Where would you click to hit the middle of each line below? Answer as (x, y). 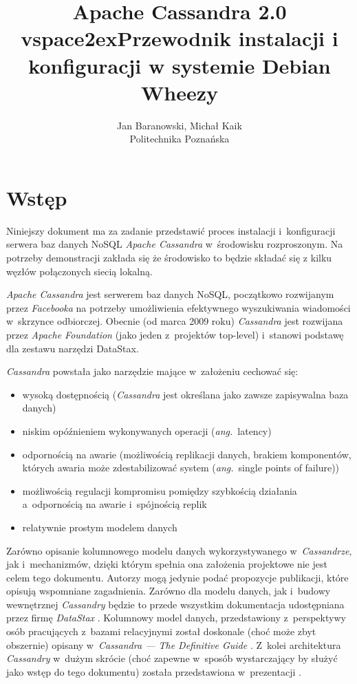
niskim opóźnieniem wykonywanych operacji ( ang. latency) (147, 430)
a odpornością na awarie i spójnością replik (115, 504)
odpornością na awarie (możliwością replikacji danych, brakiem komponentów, (187, 454)
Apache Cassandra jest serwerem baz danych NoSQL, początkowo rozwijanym (170, 294)
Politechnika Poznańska (180, 139)
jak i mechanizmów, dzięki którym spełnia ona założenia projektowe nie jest (167, 564)
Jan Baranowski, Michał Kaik (180, 125)
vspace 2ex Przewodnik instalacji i (180, 38)
